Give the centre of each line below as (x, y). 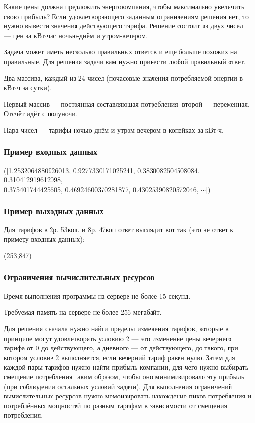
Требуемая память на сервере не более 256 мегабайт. (83, 312)
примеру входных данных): (44, 239)
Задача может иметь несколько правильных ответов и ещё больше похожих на (121, 52)
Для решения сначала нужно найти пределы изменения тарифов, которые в (116, 328)
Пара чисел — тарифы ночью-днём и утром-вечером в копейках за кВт (110, 130)
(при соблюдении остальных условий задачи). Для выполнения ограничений (118, 386)
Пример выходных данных (54, 211)
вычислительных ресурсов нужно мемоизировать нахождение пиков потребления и (128, 396)
